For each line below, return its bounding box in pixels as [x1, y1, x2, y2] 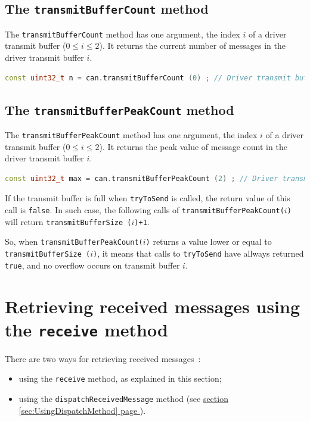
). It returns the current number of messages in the [99, 39, 286, 52]
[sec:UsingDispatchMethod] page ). [18, 404, 146, 416]
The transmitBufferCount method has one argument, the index [5, 27, 240, 40]
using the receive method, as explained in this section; [18, 372, 222, 385]
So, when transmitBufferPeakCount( [5, 235, 143, 248]
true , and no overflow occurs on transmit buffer [5, 258, 180, 271]
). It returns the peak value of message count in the [99, 140, 287, 152]
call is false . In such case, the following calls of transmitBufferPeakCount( [5, 204, 284, 216]
